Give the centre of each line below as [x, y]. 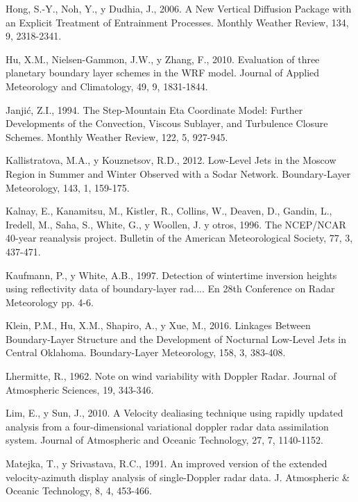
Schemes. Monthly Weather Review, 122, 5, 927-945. [117, 136]
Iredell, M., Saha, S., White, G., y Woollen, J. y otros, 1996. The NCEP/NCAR [176, 224]
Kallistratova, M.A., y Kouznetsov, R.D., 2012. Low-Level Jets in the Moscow [171, 160]
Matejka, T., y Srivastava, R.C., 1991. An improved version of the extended [167, 463]
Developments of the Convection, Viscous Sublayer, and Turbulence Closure [167, 123]
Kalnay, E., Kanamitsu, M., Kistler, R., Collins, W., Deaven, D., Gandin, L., [169, 211]
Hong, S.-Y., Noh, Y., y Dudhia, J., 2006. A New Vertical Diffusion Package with [179, 8]
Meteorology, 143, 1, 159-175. [68, 187]
